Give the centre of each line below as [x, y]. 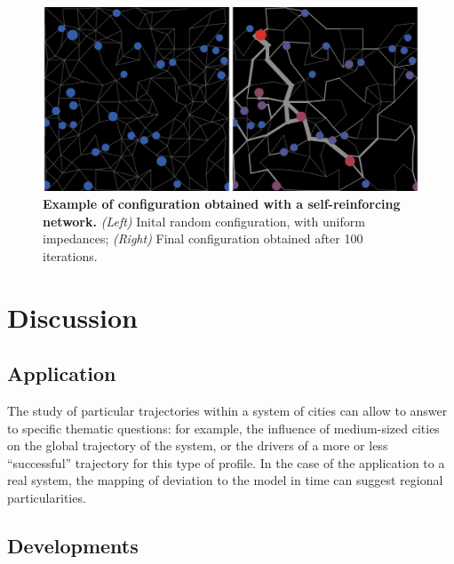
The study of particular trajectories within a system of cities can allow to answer [227, 410]
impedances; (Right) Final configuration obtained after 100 [203, 238]
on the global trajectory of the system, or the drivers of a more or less [198, 445]
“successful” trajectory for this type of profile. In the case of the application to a [226, 462]
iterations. [70, 255]
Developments [73, 545]
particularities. [47, 497]
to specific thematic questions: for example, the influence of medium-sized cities [223, 428]
